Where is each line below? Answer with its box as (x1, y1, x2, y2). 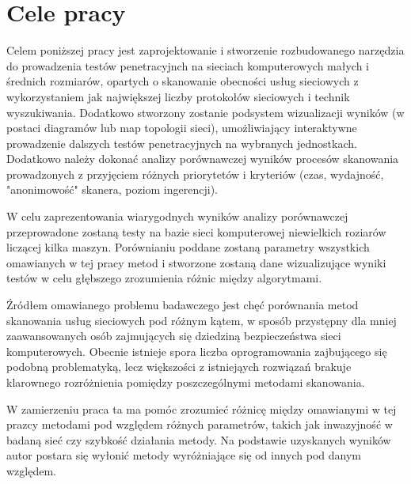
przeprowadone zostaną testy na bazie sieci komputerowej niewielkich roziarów (6, 223, 386, 240)
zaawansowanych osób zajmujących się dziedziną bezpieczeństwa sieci (6, 327, 341, 344)
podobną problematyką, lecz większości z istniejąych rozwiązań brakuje (6, 358, 352, 375)
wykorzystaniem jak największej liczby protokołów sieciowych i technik (6, 88, 350, 104)
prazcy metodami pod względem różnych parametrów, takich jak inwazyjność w (6, 416, 393, 433)
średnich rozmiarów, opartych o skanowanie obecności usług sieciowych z (6, 73, 359, 89)
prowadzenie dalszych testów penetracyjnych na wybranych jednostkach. (6, 134, 357, 151)
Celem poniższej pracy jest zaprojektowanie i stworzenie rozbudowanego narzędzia (6, 42, 405, 59)
